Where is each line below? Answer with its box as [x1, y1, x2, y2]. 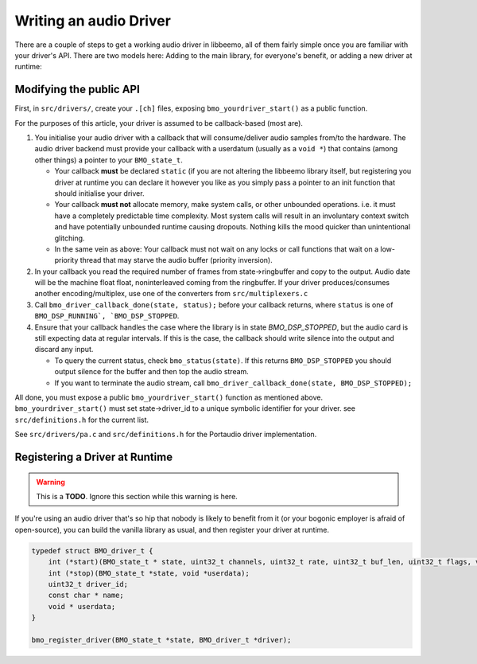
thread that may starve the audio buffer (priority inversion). [79, 256, 273, 265]
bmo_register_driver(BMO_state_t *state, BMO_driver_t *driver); [31, 635, 292, 644]
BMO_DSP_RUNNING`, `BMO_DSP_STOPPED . [34, 311, 180, 321]
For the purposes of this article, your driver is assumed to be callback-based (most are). [14, 118, 304, 127]
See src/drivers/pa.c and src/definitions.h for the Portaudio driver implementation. [14, 430, 317, 439]
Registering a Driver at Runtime [14, 450, 173, 463]
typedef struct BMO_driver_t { [31, 546, 154, 555]
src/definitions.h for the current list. [14, 415, 149, 424]
